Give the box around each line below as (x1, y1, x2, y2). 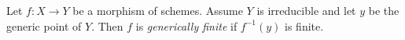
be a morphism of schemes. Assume (72, 2, 243, 18)
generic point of (6, 17, 82, 34)
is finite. (285, 17, 324, 34)
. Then (91, 17, 123, 34)
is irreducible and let (256, 2, 356, 18)
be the (368, 2, 399, 18)
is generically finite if (135, 17, 237, 34)
